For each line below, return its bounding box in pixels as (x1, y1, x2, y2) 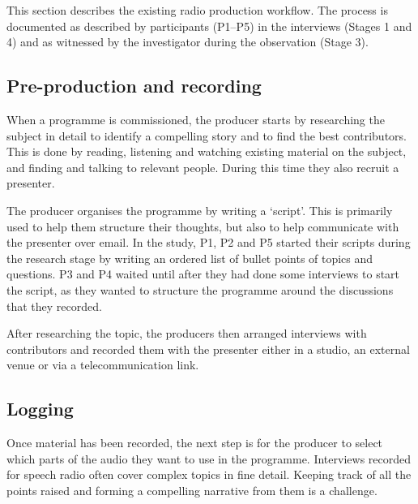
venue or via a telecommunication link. (6, 356, 199, 373)
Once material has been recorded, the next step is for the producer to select (6, 434, 383, 451)
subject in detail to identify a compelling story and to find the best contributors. (6, 127, 407, 144)
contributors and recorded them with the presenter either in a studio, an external (6, 340, 410, 357)
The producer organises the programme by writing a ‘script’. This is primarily (6, 201, 393, 218)
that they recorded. (6, 297, 102, 314)
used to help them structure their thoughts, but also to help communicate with (6, 218, 399, 235)
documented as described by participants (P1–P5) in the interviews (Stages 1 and (6, 17, 412, 34)
